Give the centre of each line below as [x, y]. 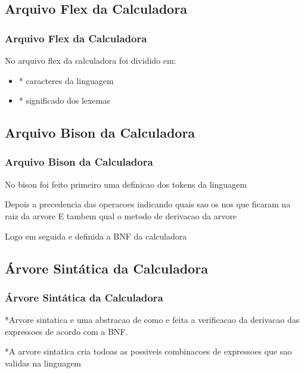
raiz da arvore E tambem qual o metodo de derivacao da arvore [121, 215]
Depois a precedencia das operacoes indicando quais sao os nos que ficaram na [148, 204]
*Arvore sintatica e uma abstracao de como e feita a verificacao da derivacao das [152, 320]
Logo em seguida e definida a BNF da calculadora [96, 236]
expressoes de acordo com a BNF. [66, 331]
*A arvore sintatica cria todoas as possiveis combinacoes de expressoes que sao [148, 351]
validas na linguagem [43, 363]
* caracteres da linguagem [66, 80]
